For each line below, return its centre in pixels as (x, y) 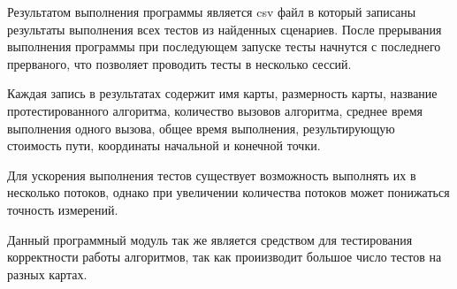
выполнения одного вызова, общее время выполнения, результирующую (201, 128)
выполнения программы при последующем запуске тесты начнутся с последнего (224, 46)
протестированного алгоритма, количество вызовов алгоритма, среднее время (215, 110)
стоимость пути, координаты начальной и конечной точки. (164, 145)
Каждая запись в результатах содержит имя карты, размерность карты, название (222, 93)
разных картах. (47, 274)
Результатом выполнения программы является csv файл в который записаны (212, 11)
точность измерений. (63, 209)
